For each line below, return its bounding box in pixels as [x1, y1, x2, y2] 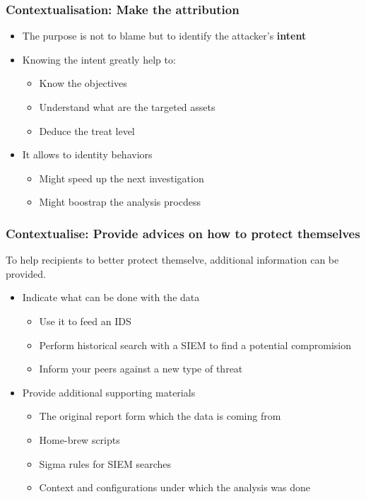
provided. [6, 266, 46, 281]
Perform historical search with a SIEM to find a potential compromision [39, 337, 352, 352]
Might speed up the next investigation [39, 170, 204, 185]
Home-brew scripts [39, 432, 120, 447]
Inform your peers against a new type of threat [39, 361, 243, 376]
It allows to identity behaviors [22, 147, 153, 162]
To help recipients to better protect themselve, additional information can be [6, 252, 339, 267]
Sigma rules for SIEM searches [39, 456, 172, 471]
